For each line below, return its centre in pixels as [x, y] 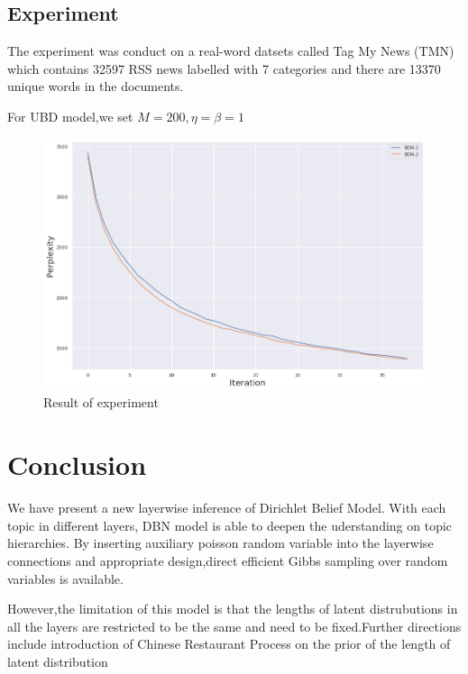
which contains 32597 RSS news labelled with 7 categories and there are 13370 [224, 68]
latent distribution [58, 661]
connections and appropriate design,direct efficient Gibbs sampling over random [228, 560]
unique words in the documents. [96, 86]
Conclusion [77, 465]
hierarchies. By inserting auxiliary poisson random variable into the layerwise [220, 543]
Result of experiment [101, 402]
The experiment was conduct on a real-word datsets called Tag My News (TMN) [231, 51]
